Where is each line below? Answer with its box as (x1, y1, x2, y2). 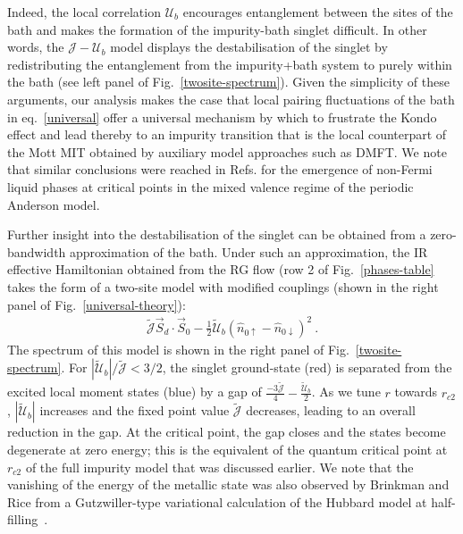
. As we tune (311, 382, 381, 401)
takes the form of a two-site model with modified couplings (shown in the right (7, 277, 439, 296)
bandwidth (7, 242, 66, 261)
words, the (7, 38, 64, 56)
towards (394, 382, 438, 401)
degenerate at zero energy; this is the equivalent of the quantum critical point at (7, 439, 448, 458)
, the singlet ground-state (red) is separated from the (162, 358, 452, 377)
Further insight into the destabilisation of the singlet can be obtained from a (7, 225, 426, 244)
